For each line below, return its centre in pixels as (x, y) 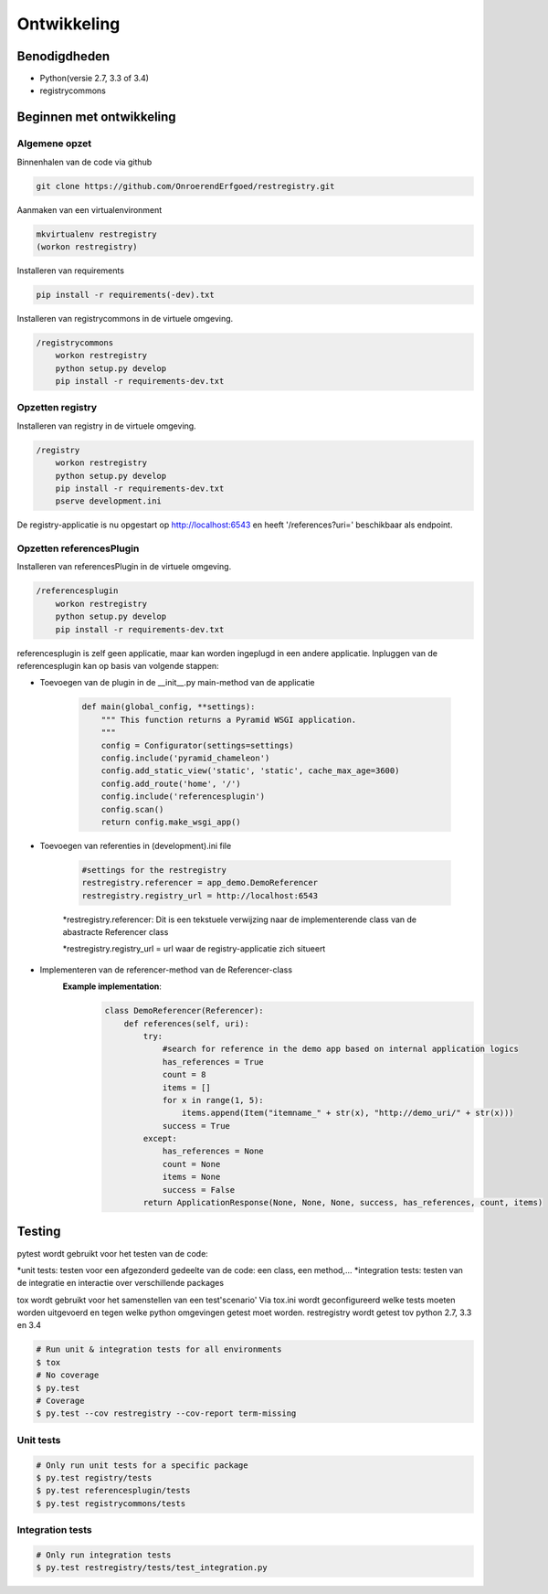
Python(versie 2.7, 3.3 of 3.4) (95, 79)
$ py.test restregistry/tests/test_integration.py (152, 1568)
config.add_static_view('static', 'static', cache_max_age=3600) (250, 771)
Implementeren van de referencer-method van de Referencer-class (166, 970)
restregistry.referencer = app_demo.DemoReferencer (200, 883)
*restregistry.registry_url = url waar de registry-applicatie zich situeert (194, 949)
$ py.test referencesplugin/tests (113, 1491)
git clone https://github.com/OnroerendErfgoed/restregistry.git (185, 186)
